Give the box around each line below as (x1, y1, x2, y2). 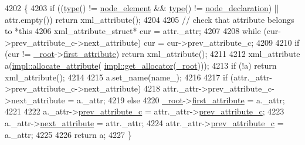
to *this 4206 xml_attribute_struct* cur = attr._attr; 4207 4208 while (5, 25, 261, 37)
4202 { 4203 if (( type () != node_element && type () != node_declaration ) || (5, 2, 279, 14)
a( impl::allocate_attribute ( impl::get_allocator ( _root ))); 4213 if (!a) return (5, 59, 277, 71)
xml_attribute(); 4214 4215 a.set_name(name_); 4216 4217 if (5, 70, 228, 83)
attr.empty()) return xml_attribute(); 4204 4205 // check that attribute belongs (5, 13, 294, 25)
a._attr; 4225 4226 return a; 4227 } (5, 128, 132, 140)
